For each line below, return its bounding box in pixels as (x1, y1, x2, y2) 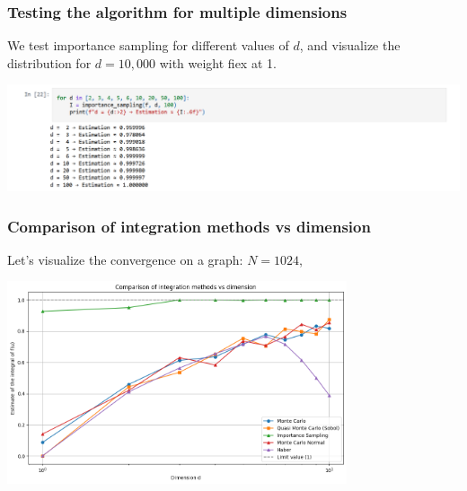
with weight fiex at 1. (159, 53, 277, 72)
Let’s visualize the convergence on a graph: (7, 250, 243, 268)
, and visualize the (299, 36, 401, 55)
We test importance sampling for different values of (7, 36, 289, 55)
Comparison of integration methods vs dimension (7, 215, 371, 237)
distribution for (7, 53, 92, 72)
